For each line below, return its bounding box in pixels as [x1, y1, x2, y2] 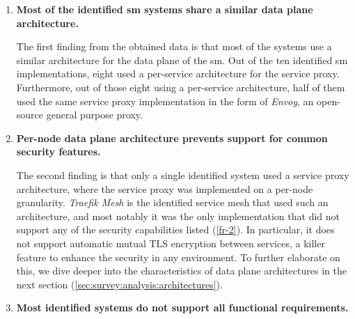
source [16, 107, 44, 122]
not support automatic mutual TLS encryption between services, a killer [16, 235, 325, 250]
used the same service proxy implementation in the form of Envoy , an [16, 93, 314, 108]
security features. [16, 144, 101, 159]
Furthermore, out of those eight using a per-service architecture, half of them [16, 79, 345, 94]
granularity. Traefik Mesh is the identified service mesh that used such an [16, 195, 329, 210]
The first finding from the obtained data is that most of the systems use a [16, 39, 332, 54]
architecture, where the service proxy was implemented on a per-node [16, 181, 313, 196]
